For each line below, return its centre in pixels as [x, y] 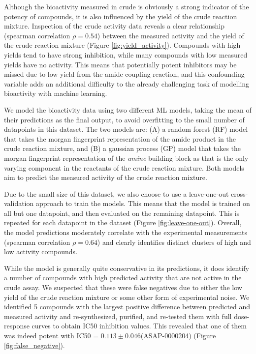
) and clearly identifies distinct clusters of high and [174, 242]
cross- [240, 193]
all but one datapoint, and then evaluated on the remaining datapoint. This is [122, 213]
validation [19, 203]
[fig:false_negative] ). [34, 345]
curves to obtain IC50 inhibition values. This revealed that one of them [139, 326]
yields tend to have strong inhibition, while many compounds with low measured [126, 54]
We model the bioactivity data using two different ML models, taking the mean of [128, 109]
